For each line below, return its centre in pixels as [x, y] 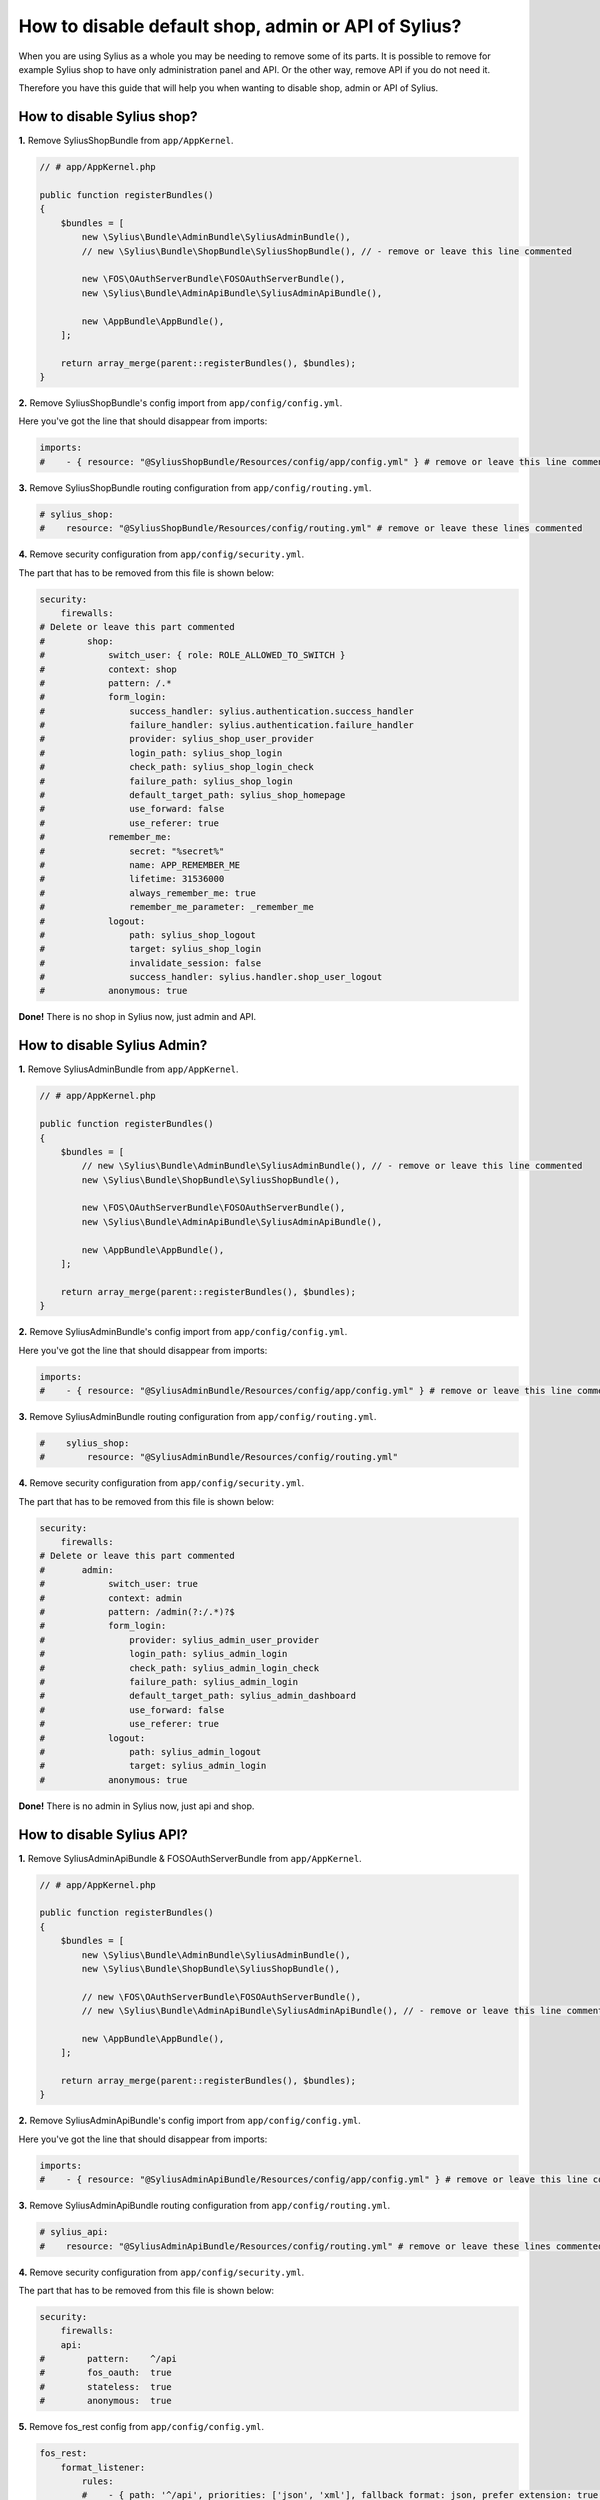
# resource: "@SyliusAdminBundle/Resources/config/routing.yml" [219, 1457]
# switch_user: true [119, 1584]
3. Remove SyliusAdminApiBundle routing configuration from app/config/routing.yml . [204, 2206]
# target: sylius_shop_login [150, 949]
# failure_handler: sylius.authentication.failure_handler [227, 725]
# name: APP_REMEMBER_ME [139, 864]
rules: [97, 2481]
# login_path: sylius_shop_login [161, 753]
